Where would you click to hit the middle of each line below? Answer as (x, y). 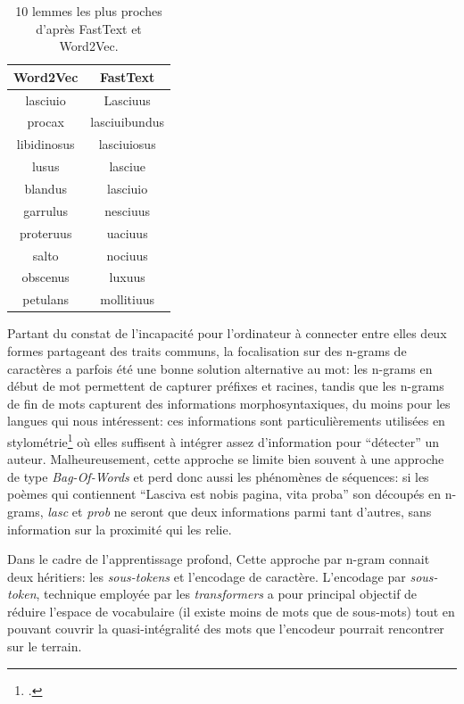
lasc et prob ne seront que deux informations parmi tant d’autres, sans (240, 511)
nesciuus (128, 210)
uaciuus (127, 232)
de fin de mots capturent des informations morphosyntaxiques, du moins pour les (229, 403)
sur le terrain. (45, 646)
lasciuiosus (127, 144)
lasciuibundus (127, 122)
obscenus (46, 277)
